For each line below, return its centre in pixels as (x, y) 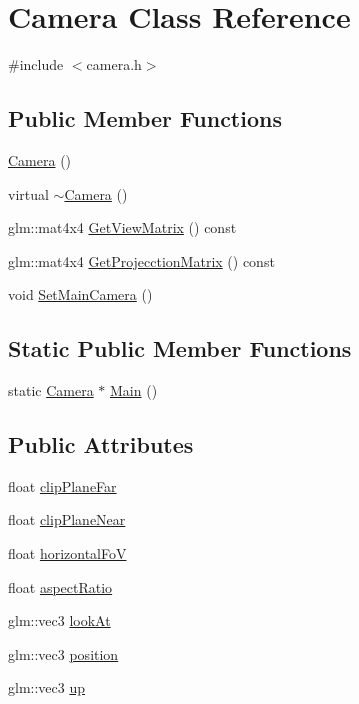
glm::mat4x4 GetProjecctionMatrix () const (141, 260)
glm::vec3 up (47, 687)
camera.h (114, 64)
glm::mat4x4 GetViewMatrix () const (122, 227)
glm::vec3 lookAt (59, 620)
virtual (28, 193)
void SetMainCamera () (80, 294)
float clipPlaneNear (67, 519)
